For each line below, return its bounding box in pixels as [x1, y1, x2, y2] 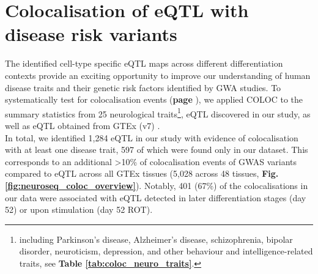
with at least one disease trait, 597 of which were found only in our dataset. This [5, 143, 308, 156]
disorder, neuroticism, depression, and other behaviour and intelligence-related [19, 245, 313, 257]
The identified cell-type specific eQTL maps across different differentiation [5, 57, 283, 70]
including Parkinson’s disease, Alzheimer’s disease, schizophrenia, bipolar [19, 232, 293, 245]
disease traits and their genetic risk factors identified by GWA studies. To [5, 81, 281, 94]
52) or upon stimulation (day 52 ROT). [5, 203, 153, 216]
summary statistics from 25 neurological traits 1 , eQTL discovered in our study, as [5, 105, 311, 120]
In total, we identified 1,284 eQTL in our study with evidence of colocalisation [5, 131, 298, 144]
